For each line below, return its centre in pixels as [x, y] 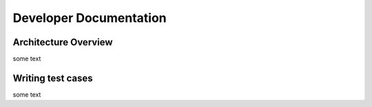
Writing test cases [53, 78]
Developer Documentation [90, 18]
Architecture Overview [63, 42]
